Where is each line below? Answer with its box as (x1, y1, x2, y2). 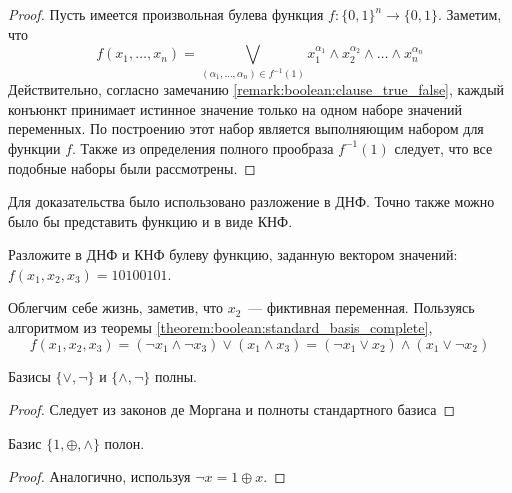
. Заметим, (438, 4, 502, 24)
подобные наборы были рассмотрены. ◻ (8, 157, 256, 178)
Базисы (8, 365, 51, 386)
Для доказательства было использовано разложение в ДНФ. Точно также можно (8, 191, 495, 212)
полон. (104, 432, 145, 453)
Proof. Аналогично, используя (8, 466, 191, 487)
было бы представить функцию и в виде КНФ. (8, 210, 293, 231)
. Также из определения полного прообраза (72, 137, 334, 158)
